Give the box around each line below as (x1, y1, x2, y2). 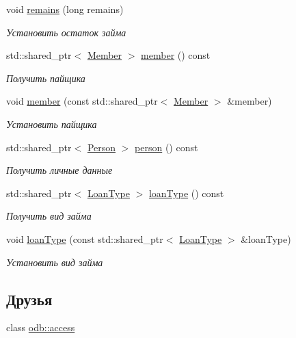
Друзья (6, 288, 53, 309)
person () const (135, 140, 198, 154)
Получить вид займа (6, 209, 92, 223)
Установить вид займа (6, 255, 103, 269)
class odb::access (6, 320, 75, 335)
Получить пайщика (6, 70, 85, 85)
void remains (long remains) (6, 2, 124, 16)
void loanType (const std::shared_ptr (6, 231, 163, 246)
